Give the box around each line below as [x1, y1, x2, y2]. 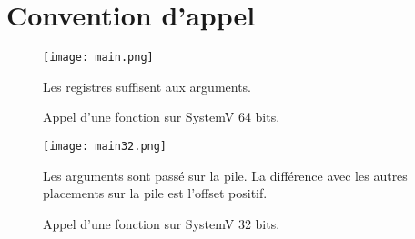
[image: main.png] [43, 51, 154, 65]
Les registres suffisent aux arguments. [43, 76, 252, 95]
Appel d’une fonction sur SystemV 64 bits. [43, 107, 280, 126]
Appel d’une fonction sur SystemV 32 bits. [43, 214, 280, 233]
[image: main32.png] [43, 139, 167, 153]
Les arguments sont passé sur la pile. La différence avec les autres [43, 165, 408, 184]
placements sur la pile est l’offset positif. [43, 184, 268, 203]
